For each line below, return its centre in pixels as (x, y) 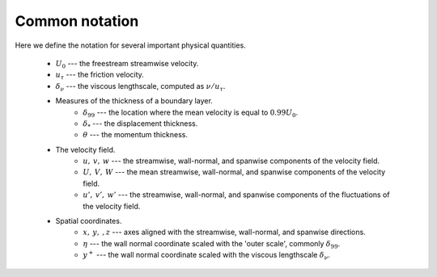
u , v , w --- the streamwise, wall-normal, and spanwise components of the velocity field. (231, 161)
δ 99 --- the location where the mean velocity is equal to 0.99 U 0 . (191, 113)
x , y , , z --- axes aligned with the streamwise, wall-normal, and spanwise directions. (224, 232)
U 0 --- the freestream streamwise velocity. (127, 64)
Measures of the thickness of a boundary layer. (134, 101)
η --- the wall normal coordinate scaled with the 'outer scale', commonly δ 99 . (212, 244)
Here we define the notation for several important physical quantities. (130, 45)
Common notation (77, 21)
